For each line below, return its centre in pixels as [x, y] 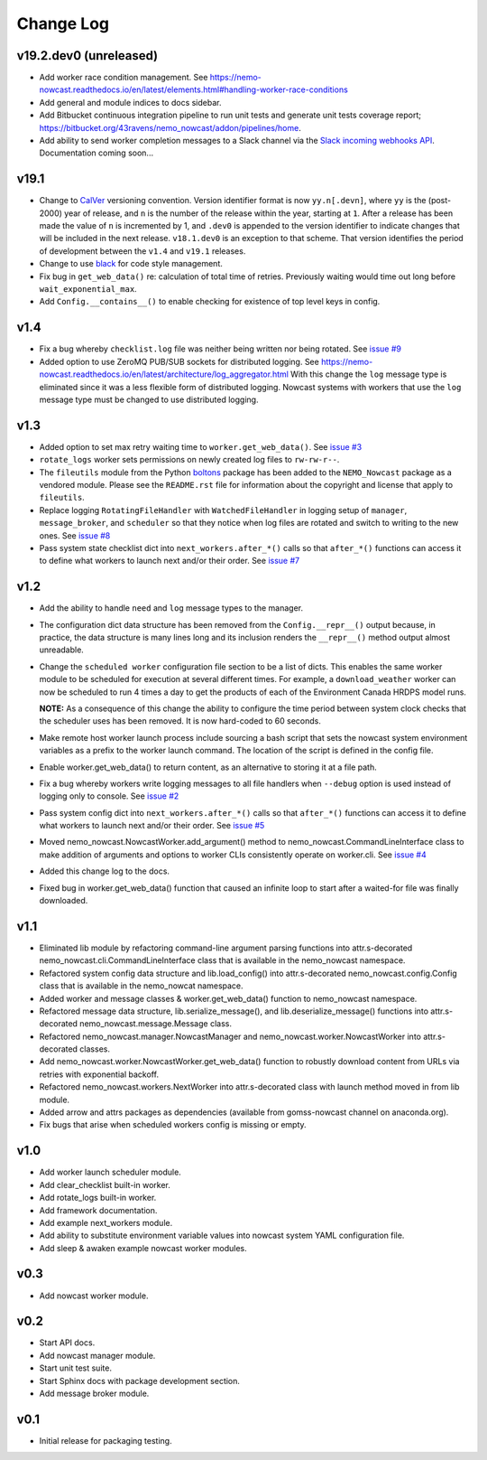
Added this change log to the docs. [105, 871]
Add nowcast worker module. [94, 1296]
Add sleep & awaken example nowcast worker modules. [143, 1248]
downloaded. [64, 901]
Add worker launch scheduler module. [110, 1172]
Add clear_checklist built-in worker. [105, 1184]
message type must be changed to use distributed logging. [149, 399]
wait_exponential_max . [88, 289]
